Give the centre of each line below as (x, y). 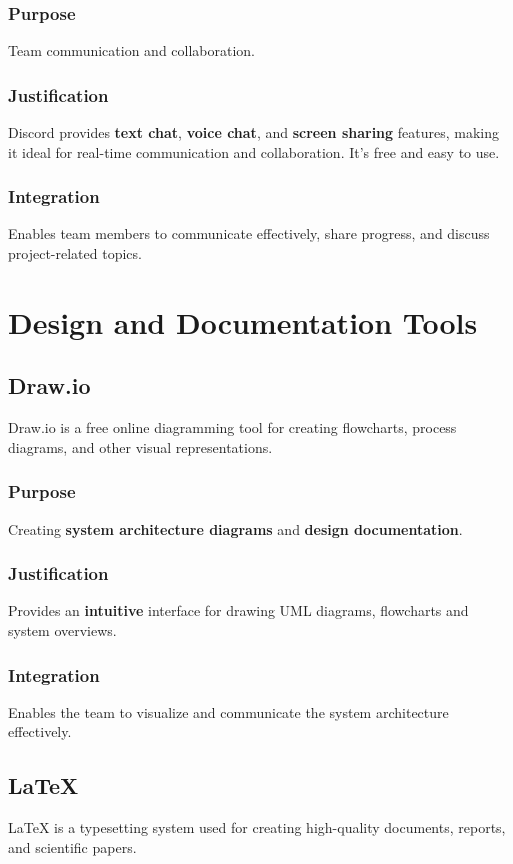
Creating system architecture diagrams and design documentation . (235, 528)
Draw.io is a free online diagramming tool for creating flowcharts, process (232, 427)
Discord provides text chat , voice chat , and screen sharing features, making (254, 132)
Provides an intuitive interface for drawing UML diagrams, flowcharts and (238, 610)
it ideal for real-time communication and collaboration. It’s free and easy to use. (254, 151)
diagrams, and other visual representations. (140, 446)
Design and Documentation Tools (243, 321)
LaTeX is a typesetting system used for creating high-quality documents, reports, (257, 827)
